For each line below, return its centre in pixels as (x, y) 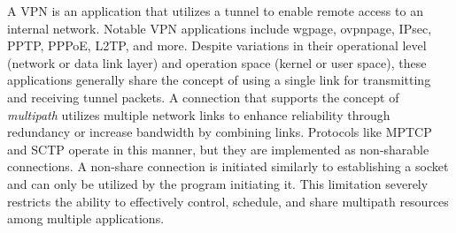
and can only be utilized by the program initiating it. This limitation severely (218, 183)
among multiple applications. (86, 218)
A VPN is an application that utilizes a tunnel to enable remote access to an (215, 11)
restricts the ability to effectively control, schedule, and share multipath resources (228, 201)
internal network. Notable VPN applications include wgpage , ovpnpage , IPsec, (220, 28)
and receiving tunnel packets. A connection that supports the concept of (203, 97)
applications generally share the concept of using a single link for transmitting (219, 80)
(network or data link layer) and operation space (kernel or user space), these (217, 62)
